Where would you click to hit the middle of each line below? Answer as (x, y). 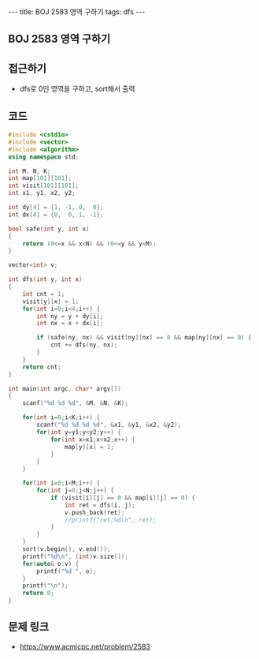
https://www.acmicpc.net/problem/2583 (85, 646)
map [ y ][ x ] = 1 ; (89, 447)
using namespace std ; (44, 157)
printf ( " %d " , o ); (67, 571)
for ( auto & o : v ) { (51, 564)
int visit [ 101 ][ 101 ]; (44, 186)
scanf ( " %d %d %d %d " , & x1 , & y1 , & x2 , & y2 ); (109, 425)
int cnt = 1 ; (44, 294)
